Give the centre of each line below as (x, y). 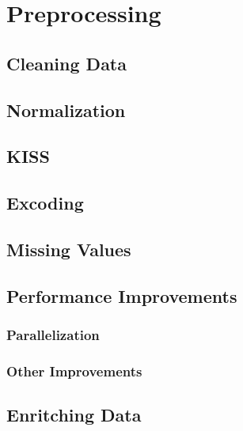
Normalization (66, 110)
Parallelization (53, 334)
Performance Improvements (122, 295)
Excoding (45, 203)
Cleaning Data (66, 63)
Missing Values (69, 249)
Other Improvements (74, 371)
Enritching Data (74, 415)
